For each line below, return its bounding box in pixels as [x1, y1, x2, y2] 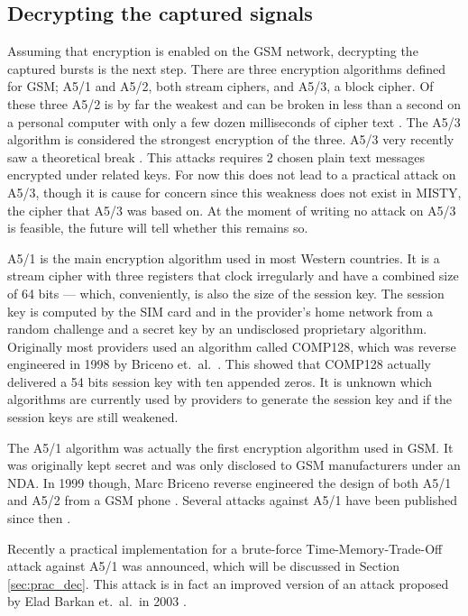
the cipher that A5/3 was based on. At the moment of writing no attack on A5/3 [7, 200, 456, 219]
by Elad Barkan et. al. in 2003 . [7, 592, 187, 611]
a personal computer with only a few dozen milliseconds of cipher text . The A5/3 [7, 112, 461, 131]
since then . [7, 509, 71, 528]
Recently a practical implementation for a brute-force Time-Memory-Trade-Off [7, 538, 443, 557]
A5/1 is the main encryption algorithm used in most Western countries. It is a [7, 248, 440, 267]
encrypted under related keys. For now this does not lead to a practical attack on [7, 165, 456, 184]
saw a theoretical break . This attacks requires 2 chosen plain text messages [7, 147, 426, 166]
